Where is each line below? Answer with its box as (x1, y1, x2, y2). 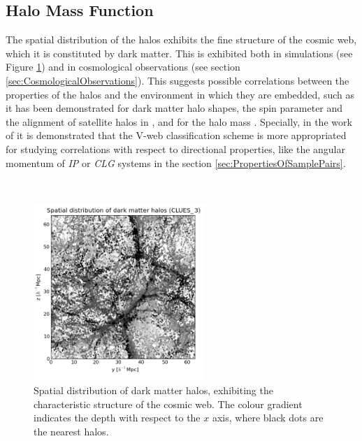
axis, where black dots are (212, 410, 324, 425)
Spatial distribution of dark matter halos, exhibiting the (34, 382, 273, 397)
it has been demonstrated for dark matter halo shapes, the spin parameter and (6, 101, 343, 115)
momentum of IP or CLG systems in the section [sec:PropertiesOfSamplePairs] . (6, 155, 346, 170)
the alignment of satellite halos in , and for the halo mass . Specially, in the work (6, 114, 352, 129)
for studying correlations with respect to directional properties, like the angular (6, 141, 345, 156)
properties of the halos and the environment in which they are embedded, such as (6, 87, 355, 101)
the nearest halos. (34, 424, 109, 438)
